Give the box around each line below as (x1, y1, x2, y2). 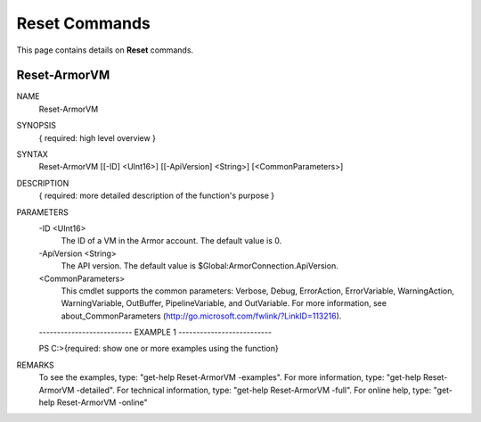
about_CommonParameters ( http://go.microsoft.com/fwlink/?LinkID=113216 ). (61, 310, 342, 321)
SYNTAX (16, 149, 49, 160)
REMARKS (16, 360, 54, 370)
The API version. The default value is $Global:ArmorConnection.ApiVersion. (61, 261, 338, 271)
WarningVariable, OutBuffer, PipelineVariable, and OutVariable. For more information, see (61, 298, 387, 309)
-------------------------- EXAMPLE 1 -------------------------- (38, 327, 272, 338)
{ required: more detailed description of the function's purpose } (38, 190, 275, 201)
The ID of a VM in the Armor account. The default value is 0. (61, 236, 282, 246)
